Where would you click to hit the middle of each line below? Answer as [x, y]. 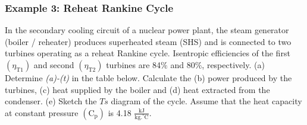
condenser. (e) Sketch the [51, 101]
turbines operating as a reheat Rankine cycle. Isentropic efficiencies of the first [148, 53]
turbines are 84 [134, 65]
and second [54, 65]
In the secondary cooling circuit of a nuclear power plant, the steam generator [147, 30]
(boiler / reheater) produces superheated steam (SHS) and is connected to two [148, 41]
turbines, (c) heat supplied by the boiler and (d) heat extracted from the [137, 89]
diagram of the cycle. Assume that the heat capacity [206, 101]
